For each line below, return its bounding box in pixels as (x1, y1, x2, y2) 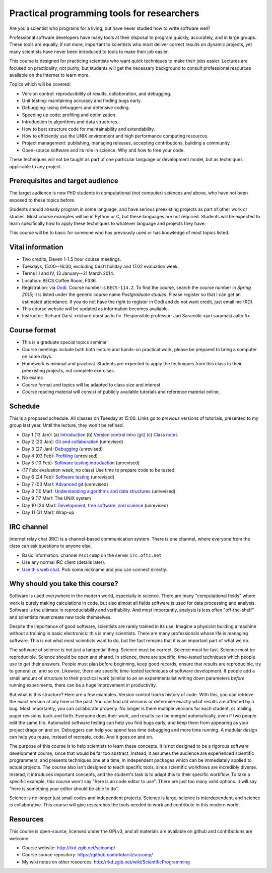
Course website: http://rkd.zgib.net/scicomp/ (22, 845, 115, 851)
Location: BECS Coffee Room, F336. (22, 277, 97, 283)
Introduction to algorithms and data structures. (22, 119, 119, 125)
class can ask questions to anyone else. (9, 543, 92, 549)
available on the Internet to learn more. (9, 72, 90, 78)
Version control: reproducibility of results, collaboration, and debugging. (22, 90, 171, 96)
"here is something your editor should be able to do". (9, 786, 119, 792)
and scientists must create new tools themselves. (9, 614, 112, 620)
